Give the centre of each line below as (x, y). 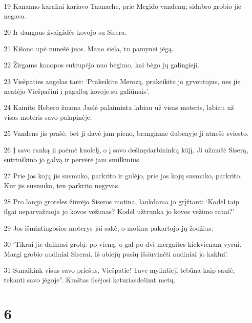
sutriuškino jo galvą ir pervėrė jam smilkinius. (73, 159)
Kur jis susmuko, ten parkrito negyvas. (62, 185)
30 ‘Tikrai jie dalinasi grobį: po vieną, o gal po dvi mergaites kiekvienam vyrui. (123, 244)
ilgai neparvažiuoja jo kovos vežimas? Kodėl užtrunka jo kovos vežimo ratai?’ (119, 211)
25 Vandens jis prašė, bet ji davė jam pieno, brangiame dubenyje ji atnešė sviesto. (126, 133)
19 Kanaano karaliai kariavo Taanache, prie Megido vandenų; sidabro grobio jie (123, 6)
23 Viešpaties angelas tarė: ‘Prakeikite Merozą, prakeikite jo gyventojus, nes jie (122, 81)
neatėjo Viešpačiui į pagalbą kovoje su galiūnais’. (77, 91)
